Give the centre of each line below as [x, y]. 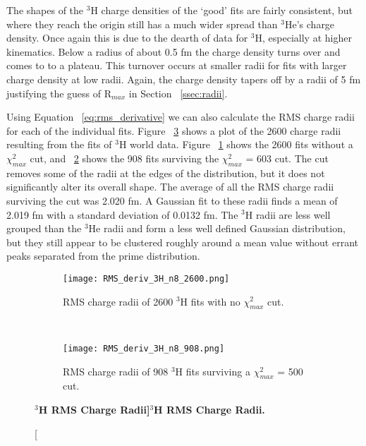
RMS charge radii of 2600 [118, 301]
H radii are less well [288, 214]
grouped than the [44, 228]
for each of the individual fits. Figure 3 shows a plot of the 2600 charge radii [174, 130]
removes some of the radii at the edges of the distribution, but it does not [166, 173]
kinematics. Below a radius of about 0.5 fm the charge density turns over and [173, 51]
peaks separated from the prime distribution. [103, 256]
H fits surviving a [213, 371]
